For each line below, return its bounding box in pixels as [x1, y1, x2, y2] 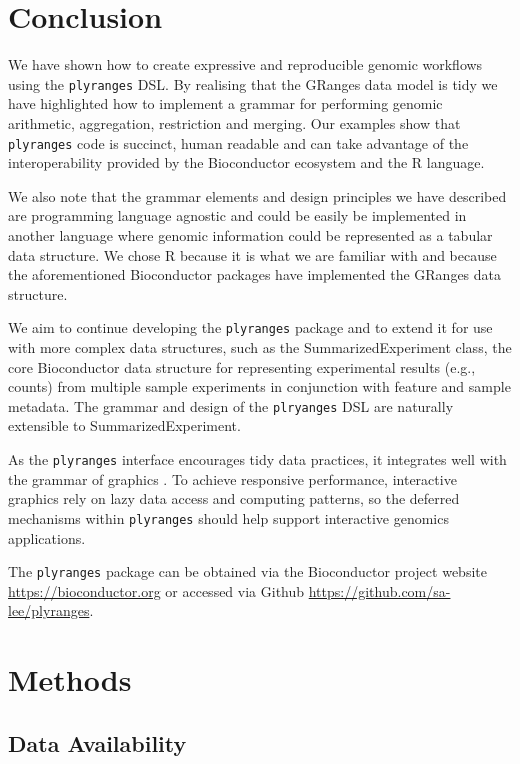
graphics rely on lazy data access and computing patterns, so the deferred [8, 488, 460, 509]
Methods [8, 659, 132, 700]
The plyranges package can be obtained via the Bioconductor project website [8, 561, 487, 582]
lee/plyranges [8, 600, 90, 621]
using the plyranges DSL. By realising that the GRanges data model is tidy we [8, 73, 498, 94]
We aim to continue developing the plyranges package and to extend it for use [8, 317, 493, 338]
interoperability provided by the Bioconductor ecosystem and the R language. [8, 152, 485, 173]
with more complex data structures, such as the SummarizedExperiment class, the [8, 337, 512, 358]
